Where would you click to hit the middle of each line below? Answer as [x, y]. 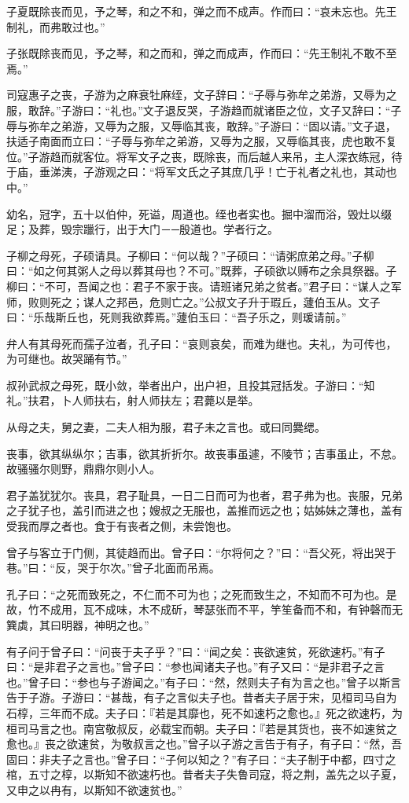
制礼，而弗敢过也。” [56, 26]
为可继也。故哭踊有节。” [67, 359]
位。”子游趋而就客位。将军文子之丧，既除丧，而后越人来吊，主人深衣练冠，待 [204, 156]
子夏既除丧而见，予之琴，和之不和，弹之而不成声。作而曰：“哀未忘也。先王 [202, 11]
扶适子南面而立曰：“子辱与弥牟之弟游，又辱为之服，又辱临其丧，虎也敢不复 [202, 141]
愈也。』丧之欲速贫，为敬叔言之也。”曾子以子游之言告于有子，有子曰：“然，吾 [204, 744]
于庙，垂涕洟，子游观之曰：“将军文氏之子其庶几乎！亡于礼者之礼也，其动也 [202, 172]
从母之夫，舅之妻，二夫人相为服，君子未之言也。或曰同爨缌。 [166, 427]
